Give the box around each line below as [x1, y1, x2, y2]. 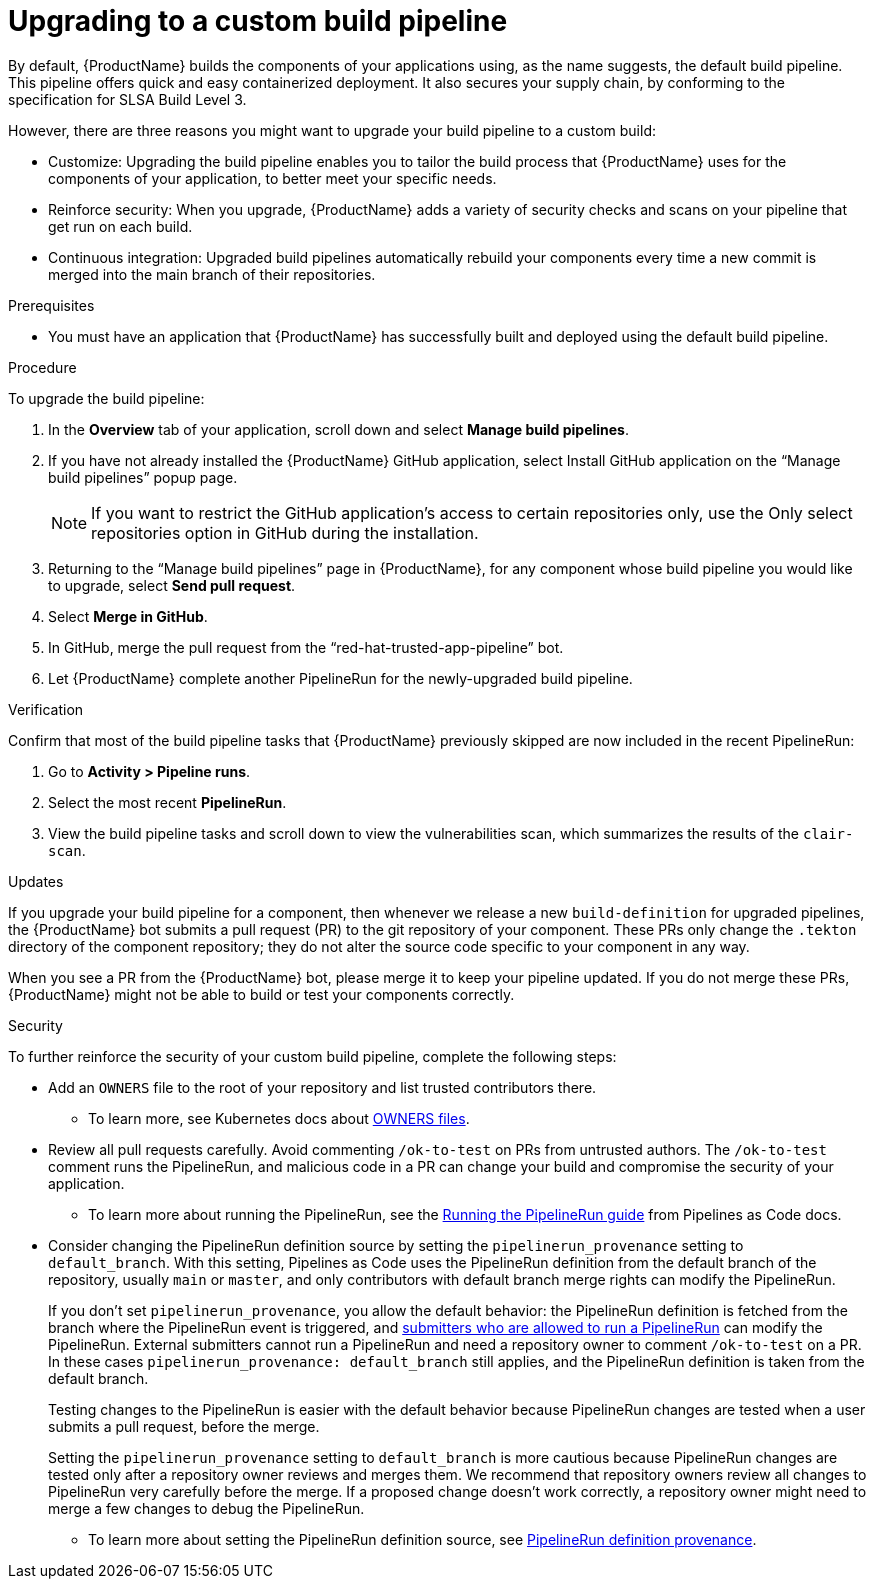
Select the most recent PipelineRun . [48, 793, 287, 811]
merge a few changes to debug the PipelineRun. [48, 1499, 365, 1517]
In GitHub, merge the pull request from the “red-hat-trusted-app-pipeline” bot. [48, 638, 564, 656]
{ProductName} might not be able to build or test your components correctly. [8, 985, 515, 1003]
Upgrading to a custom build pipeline [8, 4, 508, 38]
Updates [8, 872, 64, 890]
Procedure [8, 358, 77, 376]
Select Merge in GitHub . [48, 607, 208, 625]
